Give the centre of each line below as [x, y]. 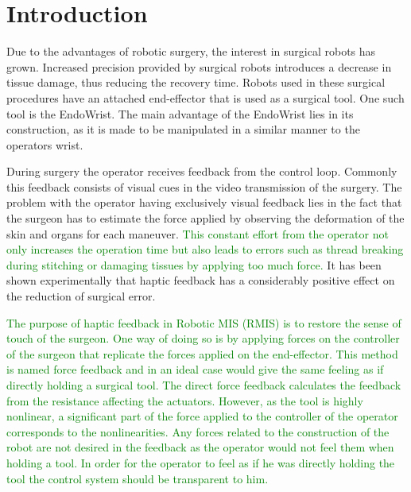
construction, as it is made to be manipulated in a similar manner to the [183, 129]
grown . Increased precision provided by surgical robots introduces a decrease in [199, 66]
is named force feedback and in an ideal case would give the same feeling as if [195, 369]
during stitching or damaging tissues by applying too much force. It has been [194, 264]
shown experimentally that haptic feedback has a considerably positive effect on [201, 280]
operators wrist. [45, 144]
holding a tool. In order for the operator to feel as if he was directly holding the [201, 462]
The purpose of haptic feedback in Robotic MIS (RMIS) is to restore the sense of [204, 322]
